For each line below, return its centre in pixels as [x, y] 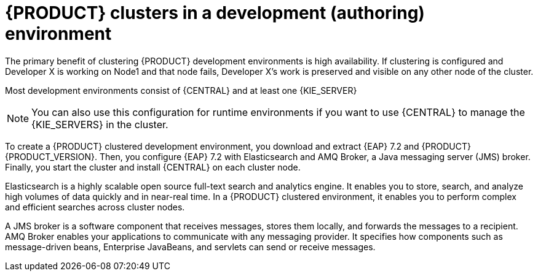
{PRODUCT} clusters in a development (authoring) [215, 13]
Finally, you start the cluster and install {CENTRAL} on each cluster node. [153, 167]
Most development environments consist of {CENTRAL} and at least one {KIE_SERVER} [181, 90]
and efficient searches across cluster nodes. [95, 207]
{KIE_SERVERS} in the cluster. [100, 124]
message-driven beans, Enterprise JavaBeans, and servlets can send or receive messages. [190, 247]
